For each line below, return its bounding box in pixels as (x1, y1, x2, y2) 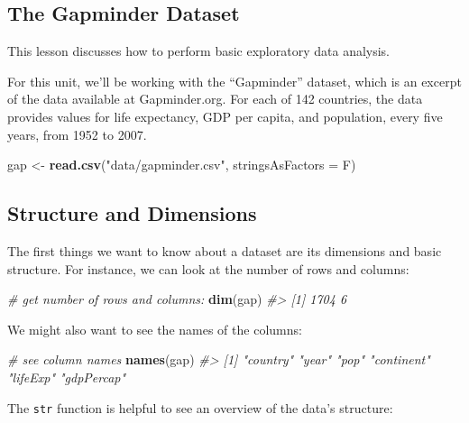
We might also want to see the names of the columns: (7, 319, 302, 338)
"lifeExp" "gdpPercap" (7, 367, 126, 386)
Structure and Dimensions (7, 199, 257, 227)
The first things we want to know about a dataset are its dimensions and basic (7, 241, 442, 260)
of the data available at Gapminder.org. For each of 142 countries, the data (7, 89, 423, 108)
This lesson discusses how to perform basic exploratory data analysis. (7, 41, 391, 60)
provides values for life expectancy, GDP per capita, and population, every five (7, 106, 443, 125)
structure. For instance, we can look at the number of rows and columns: (7, 259, 409, 278)
